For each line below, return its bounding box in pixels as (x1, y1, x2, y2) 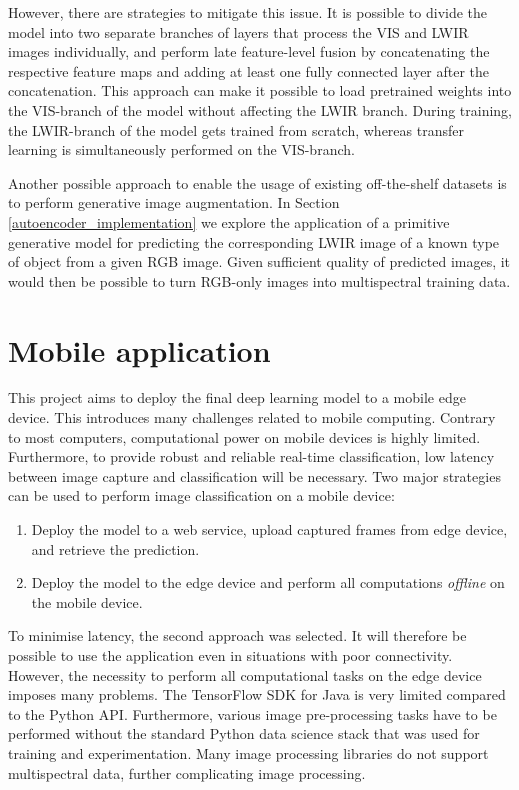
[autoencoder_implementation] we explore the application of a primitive (8, 211, 450, 232)
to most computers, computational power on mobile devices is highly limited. (8, 426, 481, 447)
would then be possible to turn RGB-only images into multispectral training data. (8, 270, 511, 291)
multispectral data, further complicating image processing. (8, 762, 366, 783)
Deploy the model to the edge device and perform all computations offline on (31, 572, 505, 593)
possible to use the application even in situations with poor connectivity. (8, 644, 453, 665)
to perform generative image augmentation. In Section (8, 192, 340, 213)
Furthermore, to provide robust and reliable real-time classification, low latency (8, 446, 495, 467)
